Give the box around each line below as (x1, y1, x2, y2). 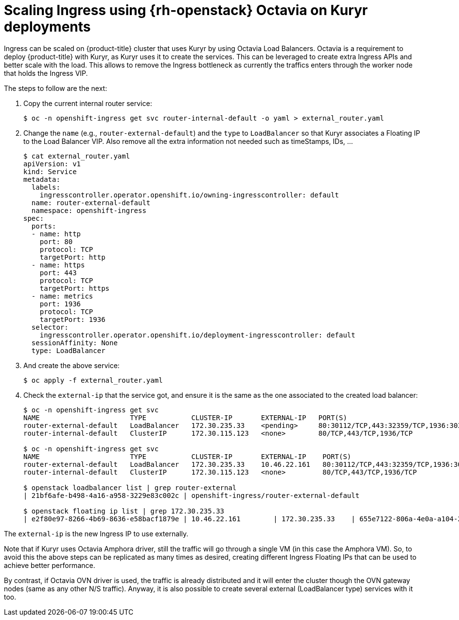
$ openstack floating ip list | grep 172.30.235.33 (23, 507, 225, 515)
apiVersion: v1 (23, 159, 81, 168)
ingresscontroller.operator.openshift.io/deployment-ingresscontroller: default (39, 331, 355, 339)
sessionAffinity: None (31, 338, 118, 347)
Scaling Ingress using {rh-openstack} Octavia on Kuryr (4, 2, 368, 18)
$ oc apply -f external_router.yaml (23, 376, 163, 384)
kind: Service (23, 167, 77, 176)
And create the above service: (23, 361, 120, 370)
